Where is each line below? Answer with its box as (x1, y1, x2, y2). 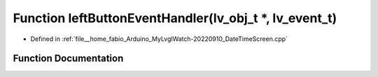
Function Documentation (13, 53, 124, 65)
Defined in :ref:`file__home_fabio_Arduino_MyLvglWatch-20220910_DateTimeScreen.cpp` (30, 35, 288, 43)
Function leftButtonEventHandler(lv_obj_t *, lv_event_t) (13, 10, 337, 26)
